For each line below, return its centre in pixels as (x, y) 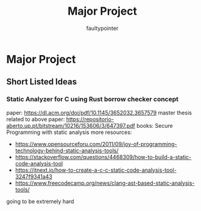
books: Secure (154, 125)
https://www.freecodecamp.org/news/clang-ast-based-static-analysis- (105, 183)
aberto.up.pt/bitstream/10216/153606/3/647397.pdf (71, 125)
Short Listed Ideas (42, 82)
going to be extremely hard (40, 201)
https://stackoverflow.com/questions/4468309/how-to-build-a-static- (103, 157)
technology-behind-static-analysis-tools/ (67, 150)
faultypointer (102, 28)
